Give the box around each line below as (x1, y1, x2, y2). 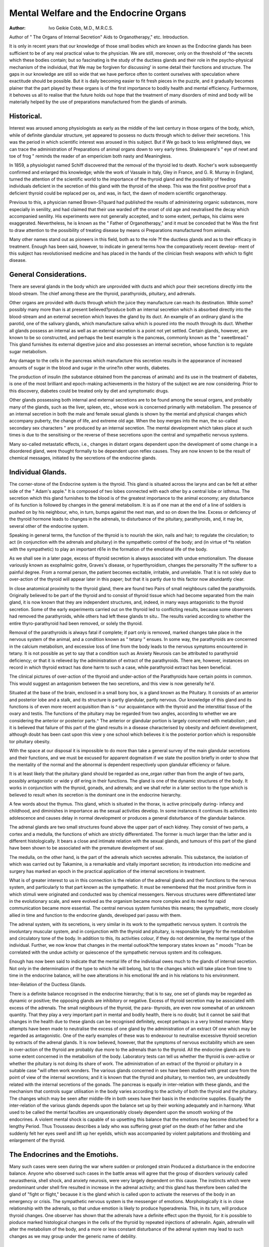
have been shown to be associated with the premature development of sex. (9, 845, 164, 851)
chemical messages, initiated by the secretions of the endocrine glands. (9, 455, 157, 461)
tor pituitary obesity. (9, 738, 51, 744)
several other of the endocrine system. (9, 523, 89, 529)
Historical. (9, 112, 42, 121)
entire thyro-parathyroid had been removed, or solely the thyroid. (9, 620, 143, 626)
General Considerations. (9, 270, 87, 279)
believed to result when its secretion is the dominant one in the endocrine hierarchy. (9, 792, 182, 798)
